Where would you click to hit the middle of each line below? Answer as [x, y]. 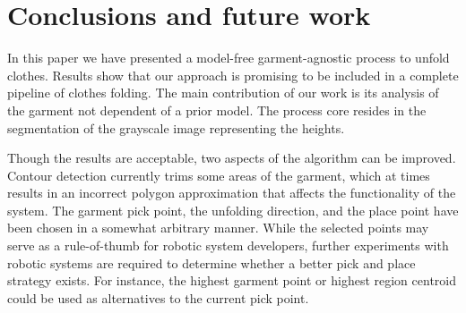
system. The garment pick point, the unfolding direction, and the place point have [233, 210]
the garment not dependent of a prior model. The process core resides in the [217, 110]
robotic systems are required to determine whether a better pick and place [211, 262]
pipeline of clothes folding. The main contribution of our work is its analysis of [223, 93]
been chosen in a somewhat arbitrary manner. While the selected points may [218, 228]
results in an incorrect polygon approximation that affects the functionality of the [232, 193]
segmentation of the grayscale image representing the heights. [176, 127]
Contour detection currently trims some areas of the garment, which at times [219, 175]
